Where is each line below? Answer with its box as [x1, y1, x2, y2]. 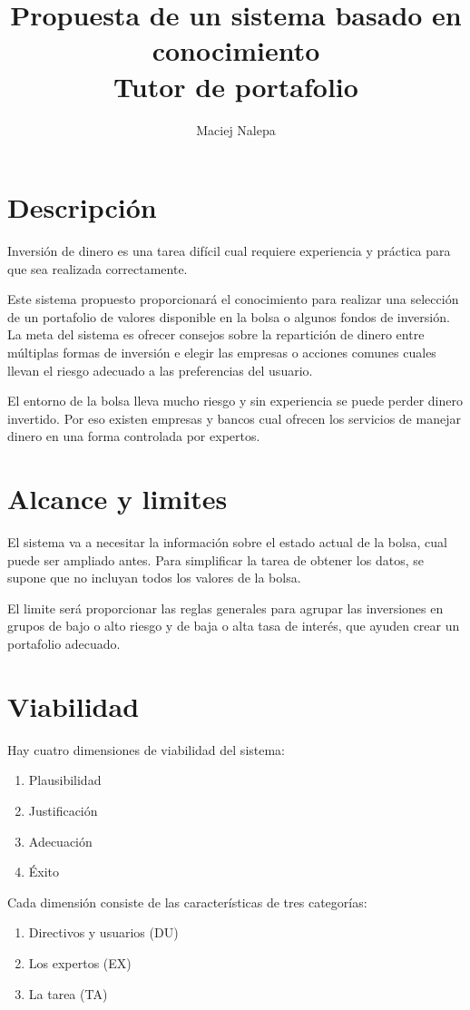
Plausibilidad [28, 770, 102, 789]
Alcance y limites [7, 480, 228, 517]
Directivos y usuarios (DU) [28, 923, 179, 942]
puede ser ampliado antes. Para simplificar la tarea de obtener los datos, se [7, 550, 424, 569]
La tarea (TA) [28, 984, 108, 1003]
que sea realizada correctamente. [7, 259, 188, 278]
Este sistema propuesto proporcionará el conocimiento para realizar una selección [7, 289, 459, 309]
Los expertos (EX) [28, 953, 132, 972]
